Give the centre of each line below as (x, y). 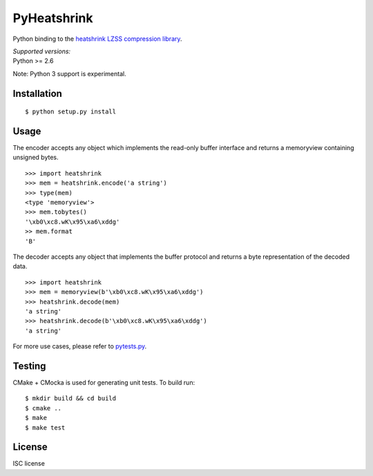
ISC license (29, 464)
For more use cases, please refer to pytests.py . (80, 347)
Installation (37, 93)
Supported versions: (42, 51)
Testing (29, 366)
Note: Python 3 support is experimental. (70, 73)
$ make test (45, 428)
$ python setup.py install (71, 112)
